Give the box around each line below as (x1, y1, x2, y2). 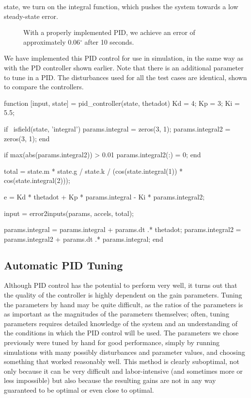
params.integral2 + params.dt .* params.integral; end (4, 233, 163, 244)
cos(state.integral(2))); (4, 175, 70, 185)
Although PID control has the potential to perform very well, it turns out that (4, 280, 237, 290)
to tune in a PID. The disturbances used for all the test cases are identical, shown (4, 72, 247, 82)
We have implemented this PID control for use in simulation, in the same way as (4, 53, 243, 63)
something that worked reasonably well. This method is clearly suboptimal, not (4, 356, 239, 366)
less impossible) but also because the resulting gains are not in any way (4, 375, 216, 385)
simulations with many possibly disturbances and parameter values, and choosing (4, 347, 245, 357)
